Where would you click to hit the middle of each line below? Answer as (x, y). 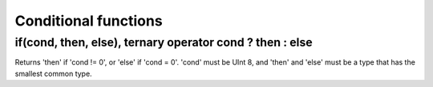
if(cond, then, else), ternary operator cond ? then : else (164, 42)
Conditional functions (89, 21)
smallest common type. (53, 73)
